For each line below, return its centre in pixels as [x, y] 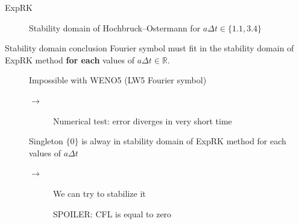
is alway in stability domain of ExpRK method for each [184, 141]
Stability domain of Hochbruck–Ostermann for [115, 27]
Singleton [46, 141]
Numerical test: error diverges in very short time [143, 120]
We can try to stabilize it [99, 193]
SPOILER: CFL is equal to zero [112, 213]
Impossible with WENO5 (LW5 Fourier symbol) [118, 80]
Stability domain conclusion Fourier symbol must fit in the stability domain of [149, 48]
